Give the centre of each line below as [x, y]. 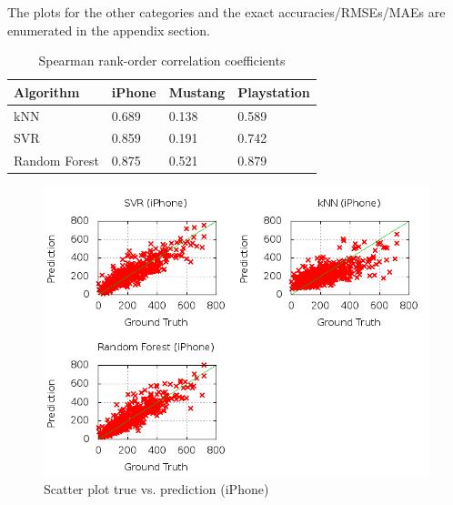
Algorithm [47, 91]
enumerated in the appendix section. [109, 30]
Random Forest [56, 161]
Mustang [197, 91]
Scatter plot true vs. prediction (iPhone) [156, 489]
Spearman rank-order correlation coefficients [162, 61]
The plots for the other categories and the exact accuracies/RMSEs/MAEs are [226, 12]
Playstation [274, 91]
